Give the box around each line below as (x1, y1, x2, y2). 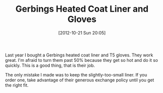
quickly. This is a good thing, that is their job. (5, 62, 95, 68)
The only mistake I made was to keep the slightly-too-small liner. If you (5, 72, 147, 77)
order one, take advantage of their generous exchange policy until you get (5, 77, 155, 83)
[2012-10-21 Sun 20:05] (58, 30, 106, 36)
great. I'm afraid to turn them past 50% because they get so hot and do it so (5, 57, 158, 63)
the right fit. (5, 82, 29, 88)
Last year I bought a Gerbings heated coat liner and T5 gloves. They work (5, 52, 153, 58)
